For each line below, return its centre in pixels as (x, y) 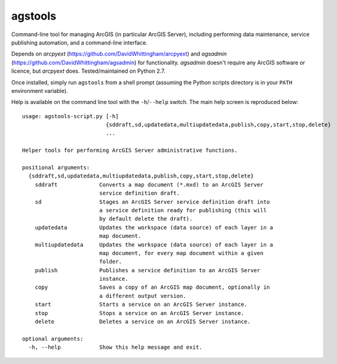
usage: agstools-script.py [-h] (71, 116)
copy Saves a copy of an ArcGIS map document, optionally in (152, 287)
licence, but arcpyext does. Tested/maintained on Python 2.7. (88, 71)
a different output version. (143, 296)
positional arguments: (56, 168)
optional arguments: (53, 339)
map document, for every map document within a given (181, 253)
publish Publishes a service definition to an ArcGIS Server (147, 270)
